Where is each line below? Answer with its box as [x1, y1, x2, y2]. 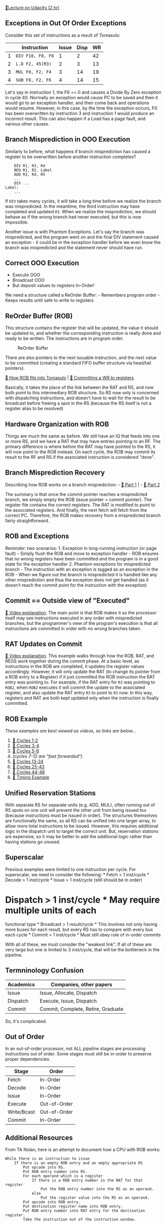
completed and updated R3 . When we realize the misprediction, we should [5, 208, 156, 214]
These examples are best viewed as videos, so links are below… [5, 728, 136, 734]
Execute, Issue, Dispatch [39, 997, 97, 1004]
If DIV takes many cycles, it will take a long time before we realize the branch [5, 198, 162, 204]
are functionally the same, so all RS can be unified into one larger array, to [5, 817, 156, 823]
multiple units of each [5, 905, 97, 916]
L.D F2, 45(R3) [15, 61, 52, 66]
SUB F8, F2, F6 [15, 77, 52, 83]
